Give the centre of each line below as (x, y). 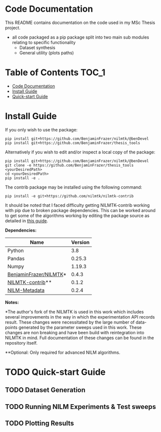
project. (13, 27)
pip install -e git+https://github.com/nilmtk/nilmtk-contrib (69, 196)
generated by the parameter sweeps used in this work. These (80, 327)
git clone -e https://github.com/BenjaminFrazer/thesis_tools (69, 165)
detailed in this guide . (27, 220)
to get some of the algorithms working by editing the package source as (77, 216)
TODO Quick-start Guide (55, 372)
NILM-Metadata (26, 290)
